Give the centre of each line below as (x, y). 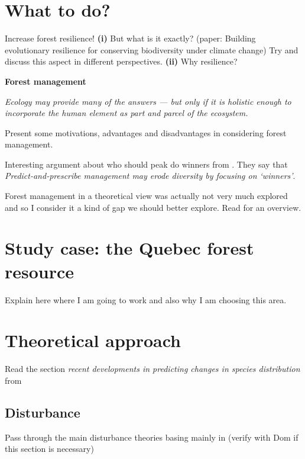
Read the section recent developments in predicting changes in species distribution (152, 369)
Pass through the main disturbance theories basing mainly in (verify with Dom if (152, 437)
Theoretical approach (93, 340)
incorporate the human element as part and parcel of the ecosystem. (126, 113)
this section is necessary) (49, 449)
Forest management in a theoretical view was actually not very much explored (146, 196)
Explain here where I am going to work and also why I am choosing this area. (146, 299)
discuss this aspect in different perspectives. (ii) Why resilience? (121, 61)
